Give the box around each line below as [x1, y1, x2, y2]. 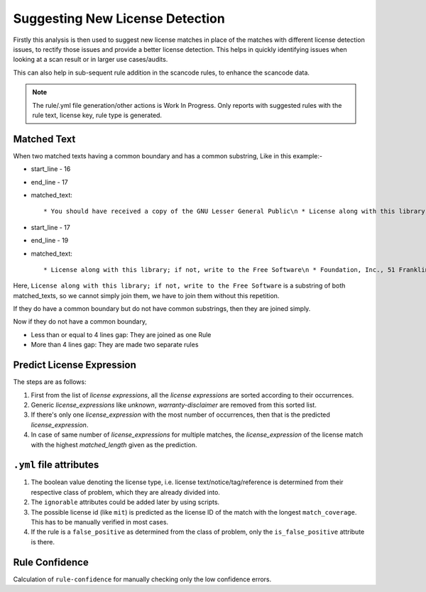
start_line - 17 [31, 223, 70, 231]
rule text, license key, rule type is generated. [32, 111, 163, 119]
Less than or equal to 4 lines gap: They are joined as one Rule [31, 330, 212, 339]
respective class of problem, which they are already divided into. [31, 488, 220, 496]
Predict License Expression [13, 359, 136, 371]
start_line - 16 [31, 165, 71, 173]
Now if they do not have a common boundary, [13, 317, 147, 326]
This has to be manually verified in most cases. [31, 517, 169, 526]
